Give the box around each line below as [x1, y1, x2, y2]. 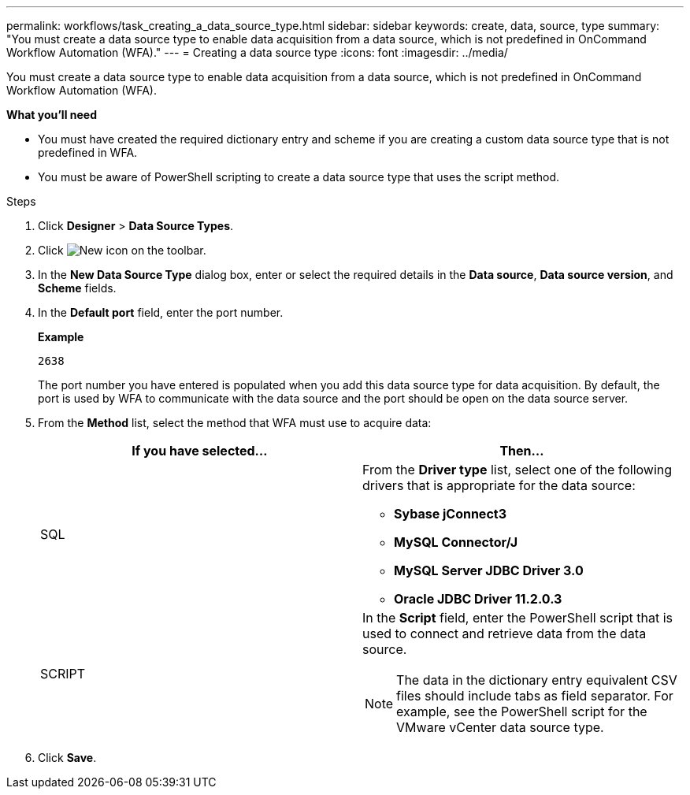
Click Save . [38, 751, 97, 764]
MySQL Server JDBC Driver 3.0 [394, 563, 584, 578]
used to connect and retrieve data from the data [362, 626, 647, 641]
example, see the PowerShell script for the [396, 704, 647, 719]
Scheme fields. [38, 281, 117, 295]
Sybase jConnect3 [394, 506, 506, 522]
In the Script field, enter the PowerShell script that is [362, 610, 673, 626]
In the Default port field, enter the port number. [38, 306, 284, 319]
